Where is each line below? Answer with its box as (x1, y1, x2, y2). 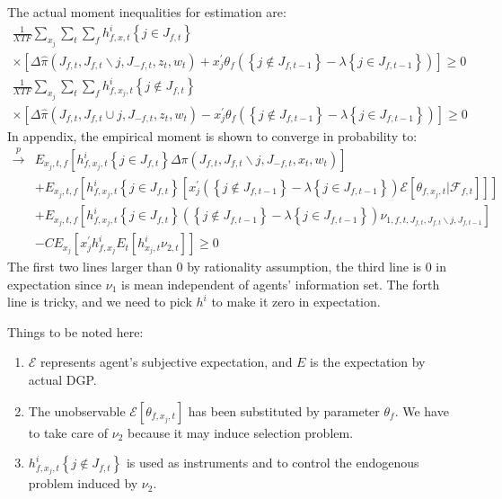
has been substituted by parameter (188, 401, 380, 420)
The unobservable (28, 401, 126, 420)
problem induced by (28, 474, 138, 493)
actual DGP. (28, 370, 97, 389)
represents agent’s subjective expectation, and (40, 352, 293, 371)
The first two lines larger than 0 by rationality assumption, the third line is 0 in (7, 257, 447, 276)
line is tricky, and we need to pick (7, 292, 192, 311)
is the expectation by (310, 352, 426, 371)
